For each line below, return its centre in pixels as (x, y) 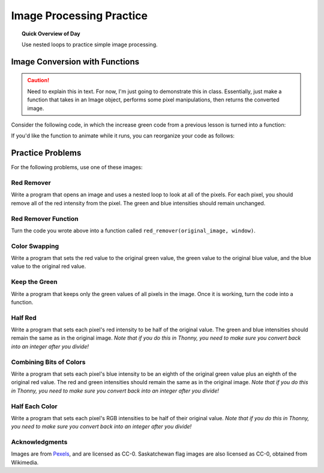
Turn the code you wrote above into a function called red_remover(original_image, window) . (133, 230)
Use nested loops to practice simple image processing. (90, 44)
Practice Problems (46, 153)
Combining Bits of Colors (48, 362)
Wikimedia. (25, 462)
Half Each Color (34, 406)
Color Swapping (35, 246)
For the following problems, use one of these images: (77, 167)
